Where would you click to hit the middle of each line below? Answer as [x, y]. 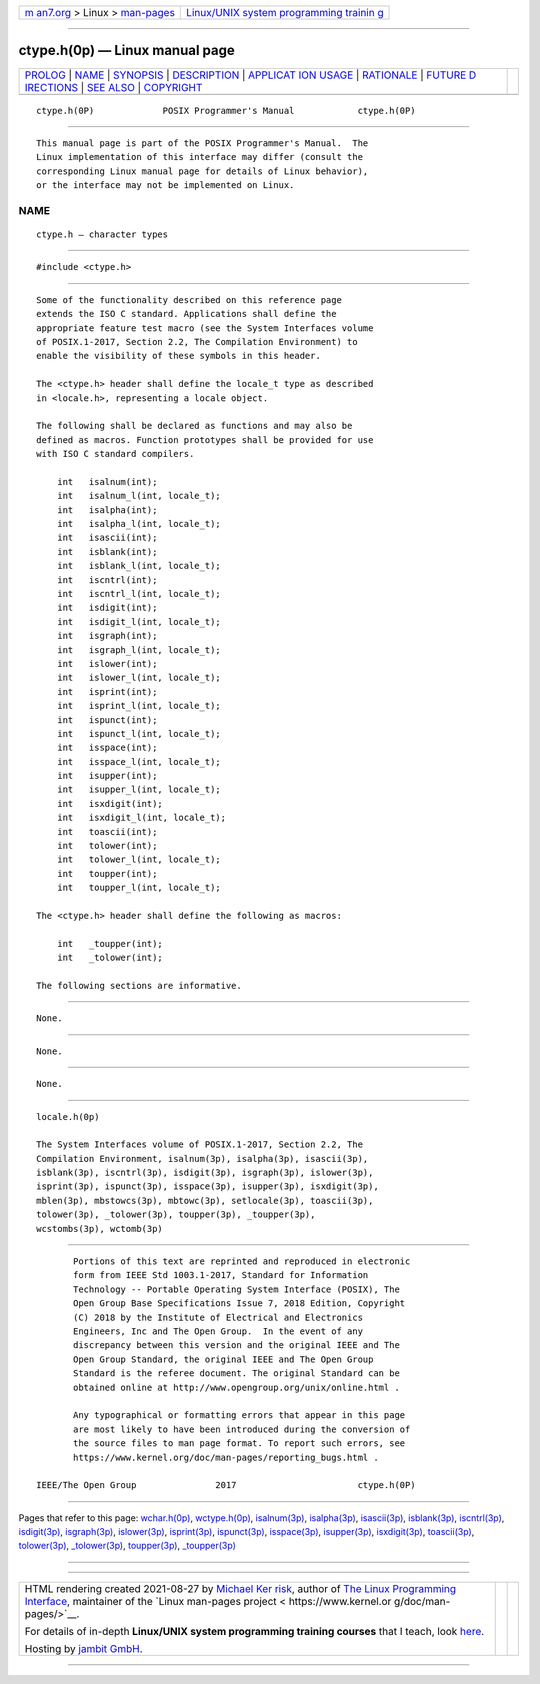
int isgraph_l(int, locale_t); [139, 649]
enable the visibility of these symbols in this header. [179, 356]
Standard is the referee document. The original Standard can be [236, 1373]
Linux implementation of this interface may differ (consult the [200, 157]
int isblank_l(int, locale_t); [139, 566]
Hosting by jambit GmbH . [84, 1648]
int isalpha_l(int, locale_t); [139, 524]
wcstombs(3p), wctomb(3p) [100, 1228]
